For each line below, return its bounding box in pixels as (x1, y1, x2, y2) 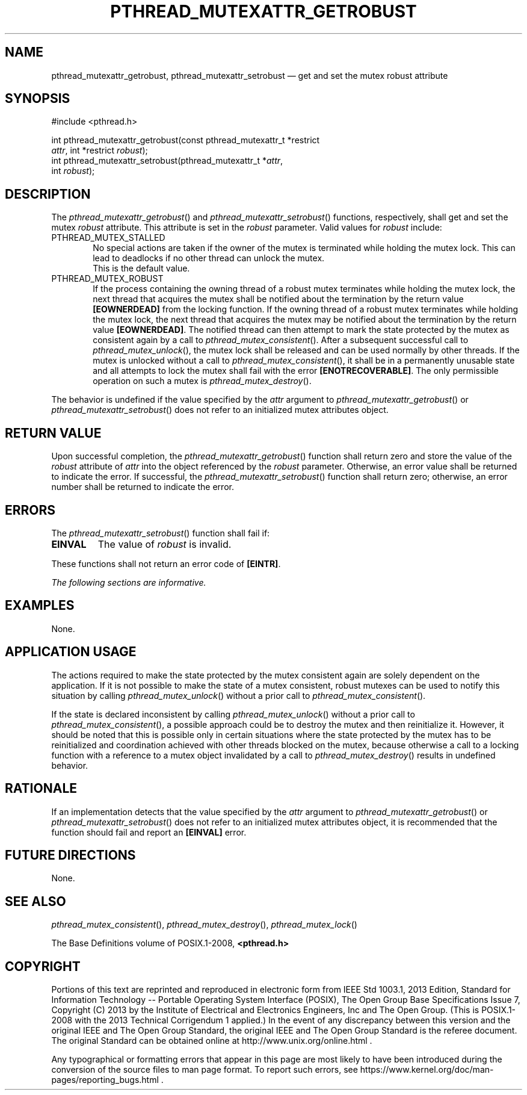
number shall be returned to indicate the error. (51, 482, 234, 492)
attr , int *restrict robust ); (51, 145, 148, 156)
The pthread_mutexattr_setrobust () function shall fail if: (51, 527, 270, 538)
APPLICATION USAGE (5, 644, 137, 660)
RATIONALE (5, 781, 78, 796)
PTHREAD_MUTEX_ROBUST (51, 273, 164, 284)
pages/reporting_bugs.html (51, 1075, 159, 1085)
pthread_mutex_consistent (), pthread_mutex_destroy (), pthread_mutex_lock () (51, 919, 357, 930)
